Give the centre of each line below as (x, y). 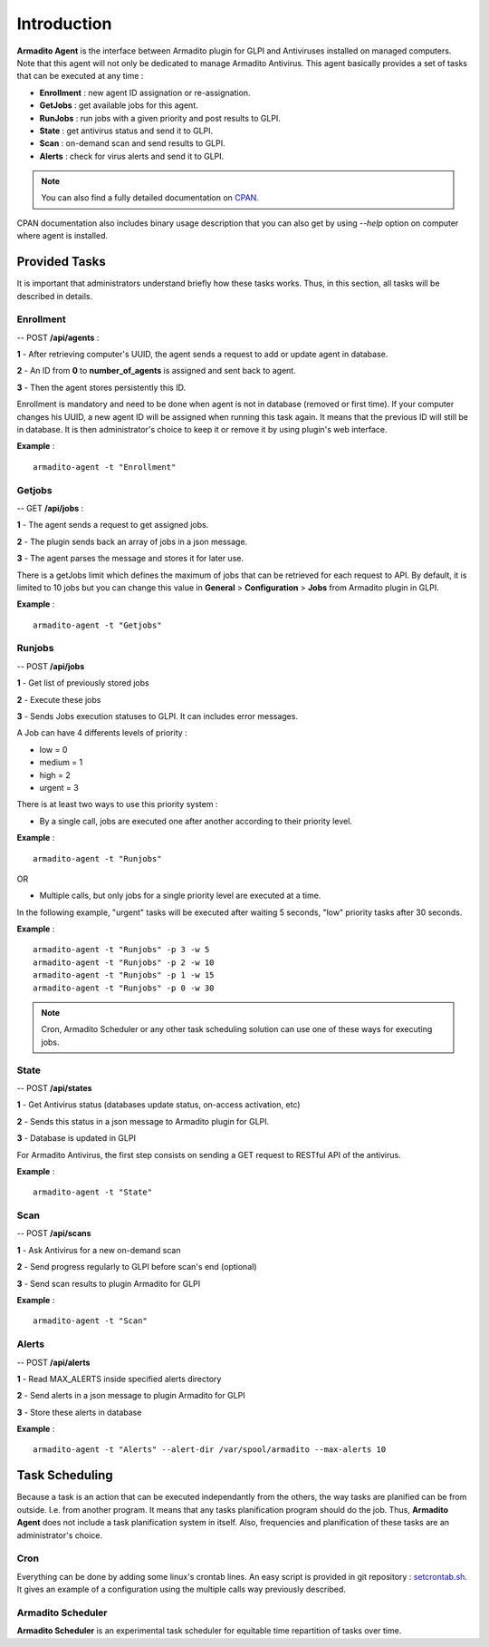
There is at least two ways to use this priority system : (117, 804)
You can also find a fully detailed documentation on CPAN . (150, 198)
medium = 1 (61, 763)
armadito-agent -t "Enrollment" (105, 467)
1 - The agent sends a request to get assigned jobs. (113, 525)
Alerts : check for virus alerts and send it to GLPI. (132, 156)
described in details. (55, 296)
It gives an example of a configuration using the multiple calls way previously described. (181, 1589)
